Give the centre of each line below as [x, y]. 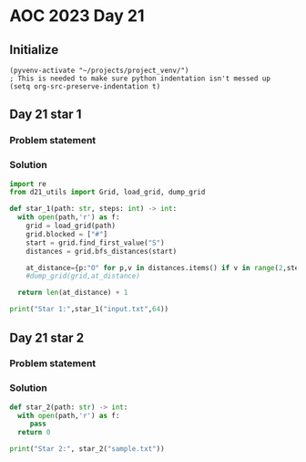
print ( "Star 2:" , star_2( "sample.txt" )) [87, 449]
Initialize [34, 50]
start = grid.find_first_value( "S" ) [96, 243]
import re [28, 184]
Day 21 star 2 [47, 337]
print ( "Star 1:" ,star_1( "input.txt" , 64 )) [89, 310]
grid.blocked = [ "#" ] [66, 234]
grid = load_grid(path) [71, 226]
